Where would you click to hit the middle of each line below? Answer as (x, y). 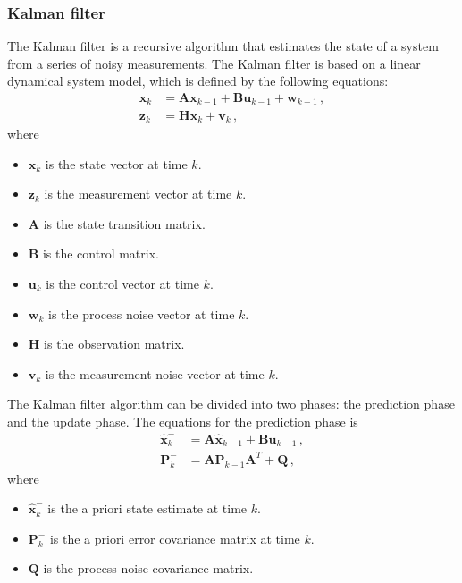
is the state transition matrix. (124, 223)
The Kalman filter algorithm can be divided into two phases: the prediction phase (231, 404)
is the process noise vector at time (141, 313)
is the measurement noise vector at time (155, 373)
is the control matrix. (101, 253)
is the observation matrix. (114, 344)
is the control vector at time (122, 283)
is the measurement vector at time (138, 194)
